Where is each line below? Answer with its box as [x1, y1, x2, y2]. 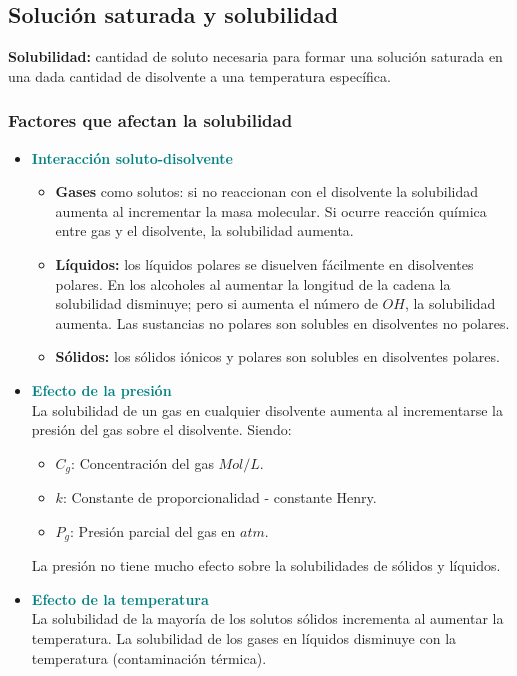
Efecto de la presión [31, 379, 172, 400]
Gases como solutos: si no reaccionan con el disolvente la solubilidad [55, 181, 479, 202]
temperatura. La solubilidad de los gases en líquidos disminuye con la [31, 628, 457, 649]
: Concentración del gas [71, 452, 214, 473]
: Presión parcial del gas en [70, 520, 236, 541]
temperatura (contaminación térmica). [31, 647, 267, 668]
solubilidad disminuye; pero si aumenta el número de [55, 293, 378, 314]
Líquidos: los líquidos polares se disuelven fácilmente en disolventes [55, 253, 474, 274]
